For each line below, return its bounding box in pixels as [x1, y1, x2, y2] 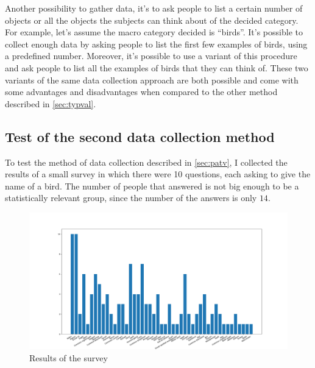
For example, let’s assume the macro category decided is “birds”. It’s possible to [5, 26, 303, 38]
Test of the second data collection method [5, 127, 275, 146]
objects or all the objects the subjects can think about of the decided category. [5, 13, 299, 26]
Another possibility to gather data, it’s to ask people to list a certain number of [5, 2, 303, 14]
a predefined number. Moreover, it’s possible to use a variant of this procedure [5, 49, 297, 62]
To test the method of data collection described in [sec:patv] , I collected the [5, 155, 288, 168]
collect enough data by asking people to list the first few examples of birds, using [5, 37, 308, 50]
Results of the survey [29, 351, 108, 364]
